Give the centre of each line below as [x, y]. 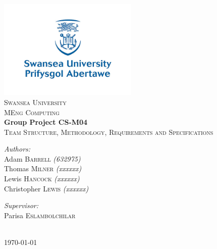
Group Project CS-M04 [46, 122]
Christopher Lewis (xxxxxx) [46, 188]
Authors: [17, 149]
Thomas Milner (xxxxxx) [43, 168]
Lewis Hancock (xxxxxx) [42, 179]
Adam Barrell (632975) [42, 158]
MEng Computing [32, 112]
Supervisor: [21, 205]
